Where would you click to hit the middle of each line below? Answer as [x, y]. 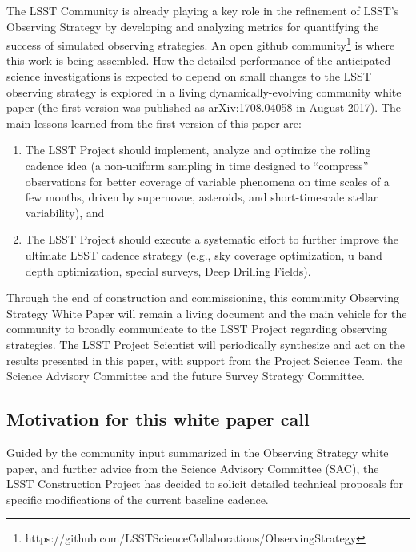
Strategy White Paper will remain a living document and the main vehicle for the [207, 313]
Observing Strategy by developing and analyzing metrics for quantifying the [193, 26]
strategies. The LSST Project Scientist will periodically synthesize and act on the [206, 344]
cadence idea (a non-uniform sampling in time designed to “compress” [197, 165]
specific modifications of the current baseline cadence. [138, 499]
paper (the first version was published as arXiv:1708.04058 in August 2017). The [204, 107]
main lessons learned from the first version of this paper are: [154, 123]
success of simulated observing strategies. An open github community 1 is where [201, 44]
